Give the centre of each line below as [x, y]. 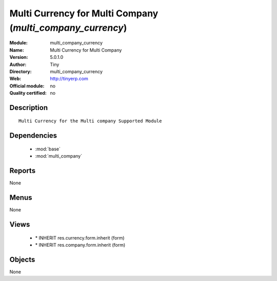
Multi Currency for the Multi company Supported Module [90, 121]
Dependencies [33, 136]
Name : [17, 50]
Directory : [21, 71]
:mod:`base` [48, 149]
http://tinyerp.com [69, 79]
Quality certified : [28, 93]
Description [29, 107]
